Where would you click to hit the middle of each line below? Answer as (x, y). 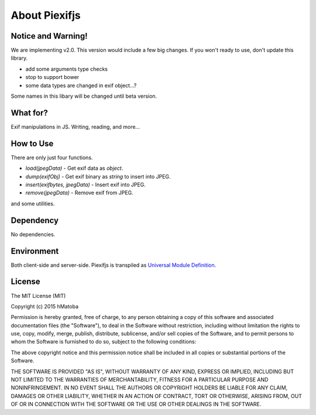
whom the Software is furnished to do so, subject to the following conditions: (104, 342)
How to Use (32, 143)
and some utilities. (33, 203)
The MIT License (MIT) (38, 296)
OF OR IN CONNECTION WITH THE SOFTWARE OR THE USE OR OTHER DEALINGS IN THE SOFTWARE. (136, 404)
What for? (29, 113)
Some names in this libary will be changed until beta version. (84, 96)
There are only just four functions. (52, 157)
